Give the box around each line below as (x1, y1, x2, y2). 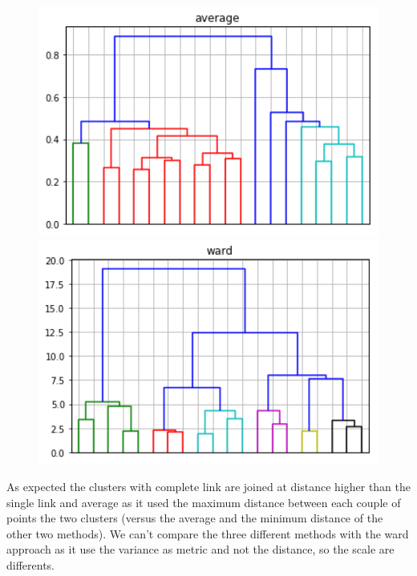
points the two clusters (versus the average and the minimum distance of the (6, 510, 383, 526)
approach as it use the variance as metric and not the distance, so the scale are (6, 541, 395, 558)
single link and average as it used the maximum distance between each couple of (6, 493, 401, 510)
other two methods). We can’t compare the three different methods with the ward (6, 525, 409, 542)
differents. (6, 557, 55, 574)
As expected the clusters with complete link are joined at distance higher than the (6, 478, 411, 495)
